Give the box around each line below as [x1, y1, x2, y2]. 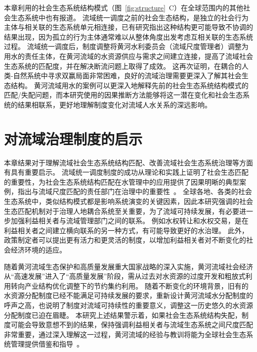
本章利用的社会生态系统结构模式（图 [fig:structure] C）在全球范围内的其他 [4, 2, 243, 12]
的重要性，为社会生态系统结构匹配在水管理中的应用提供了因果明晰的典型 [4, 176, 239, 187]
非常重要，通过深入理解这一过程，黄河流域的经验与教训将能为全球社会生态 [4, 329, 246, 339]
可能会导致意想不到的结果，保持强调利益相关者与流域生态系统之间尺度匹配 [10, 319, 253, 330]
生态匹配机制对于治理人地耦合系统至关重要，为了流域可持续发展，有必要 [4, 205, 239, 216]
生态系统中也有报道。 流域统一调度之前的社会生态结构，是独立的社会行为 [10, 12, 249, 22]
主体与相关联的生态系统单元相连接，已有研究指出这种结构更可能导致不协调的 [4, 22, 253, 32]
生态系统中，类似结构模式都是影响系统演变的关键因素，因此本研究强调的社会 [4, 196, 253, 206]
